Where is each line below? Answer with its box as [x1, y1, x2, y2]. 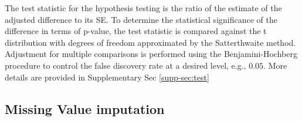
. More [263, 59, 287, 71]
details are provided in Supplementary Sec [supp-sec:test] [5, 70, 209, 83]
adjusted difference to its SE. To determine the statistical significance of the [5, 13, 277, 25]
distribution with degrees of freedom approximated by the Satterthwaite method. [5, 36, 296, 48]
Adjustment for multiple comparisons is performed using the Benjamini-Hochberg [5, 48, 297, 60]
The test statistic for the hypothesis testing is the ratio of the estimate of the [5, 2, 282, 14]
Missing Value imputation [5, 99, 165, 117]
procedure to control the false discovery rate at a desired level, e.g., [5, 59, 246, 71]
